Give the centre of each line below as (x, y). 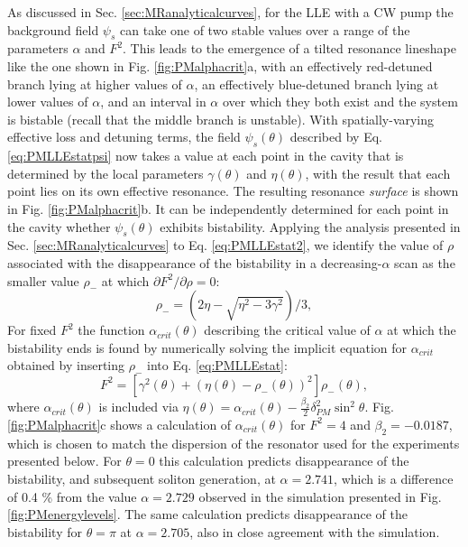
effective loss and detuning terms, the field (124, 137)
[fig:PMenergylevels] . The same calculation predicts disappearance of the (207, 514)
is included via (138, 407)
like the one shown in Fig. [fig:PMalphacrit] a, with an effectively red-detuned (220, 65)
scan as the (425, 262)
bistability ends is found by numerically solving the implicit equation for (207, 347)
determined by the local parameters (106, 173)
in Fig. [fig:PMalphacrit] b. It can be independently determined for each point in (228, 208)
